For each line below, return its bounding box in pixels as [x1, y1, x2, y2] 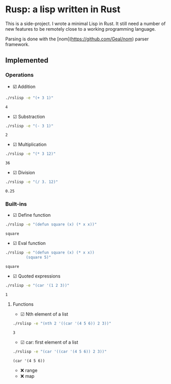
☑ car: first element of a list [20, 339, 79, 345]
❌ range [20, 367, 38, 373]
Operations [5, 72, 34, 79]
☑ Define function [12, 212, 51, 218]
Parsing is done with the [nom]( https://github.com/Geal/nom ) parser [5, 36, 149, 42]
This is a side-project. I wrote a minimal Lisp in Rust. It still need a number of [5, 20, 166, 27]
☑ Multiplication [12, 142, 47, 148]
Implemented [5, 56, 48, 65]
